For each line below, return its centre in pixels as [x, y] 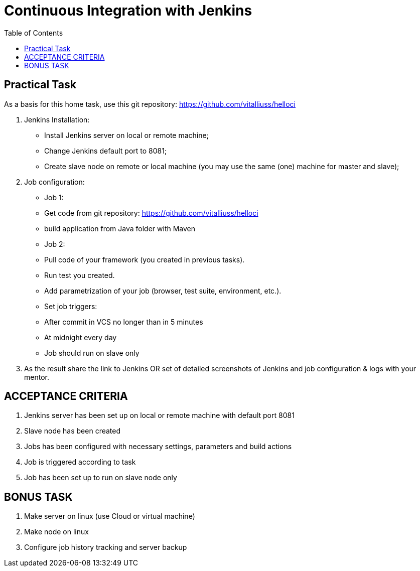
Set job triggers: [71, 306]
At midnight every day [81, 337]
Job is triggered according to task [80, 462]
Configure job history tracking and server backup [106, 547]
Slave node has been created [73, 431]
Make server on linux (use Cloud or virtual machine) [110, 516]
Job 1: [54, 197]
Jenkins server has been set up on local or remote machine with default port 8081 [159, 415]
